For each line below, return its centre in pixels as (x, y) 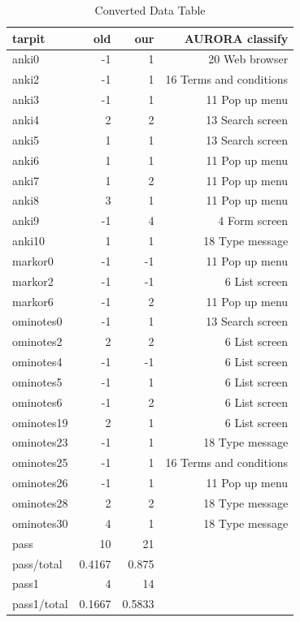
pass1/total (40, 604)
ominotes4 (37, 362)
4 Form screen (253, 220)
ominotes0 (37, 321)
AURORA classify (236, 38)
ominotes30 (40, 523)
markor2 (33, 281)
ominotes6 (37, 402)
